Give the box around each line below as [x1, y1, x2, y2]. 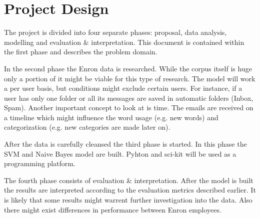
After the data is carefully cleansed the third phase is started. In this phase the [4, 139, 247, 149]
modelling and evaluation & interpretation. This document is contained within [4, 36, 244, 47]
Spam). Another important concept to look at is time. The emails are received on [4, 102, 253, 113]
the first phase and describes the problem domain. [4, 46, 157, 57]
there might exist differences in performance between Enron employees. [4, 204, 221, 215]
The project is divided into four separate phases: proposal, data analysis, [4, 27, 227, 37]
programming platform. [4, 158, 75, 169]
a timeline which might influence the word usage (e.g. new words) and [4, 112, 218, 122]
